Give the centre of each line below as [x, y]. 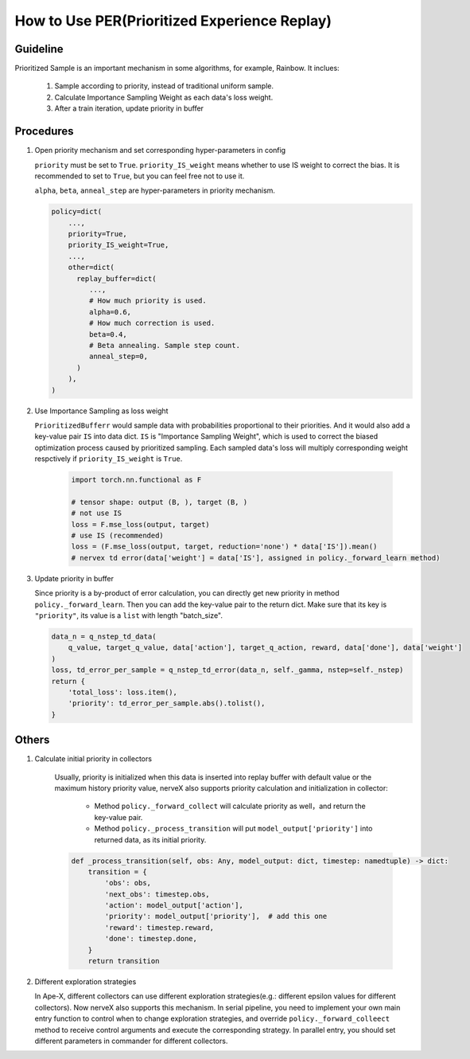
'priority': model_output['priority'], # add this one [216, 916]
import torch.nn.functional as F [136, 480]
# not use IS [97, 513]
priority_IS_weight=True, [118, 245]
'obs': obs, [128, 883]
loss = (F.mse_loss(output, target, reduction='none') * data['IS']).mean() [224, 547]
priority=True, [97, 234]
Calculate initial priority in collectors [93, 759]
